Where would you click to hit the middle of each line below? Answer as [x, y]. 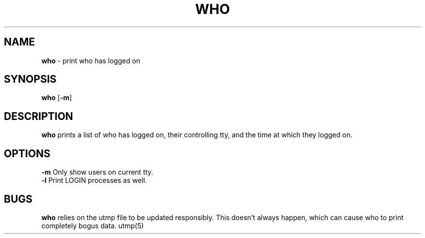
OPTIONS [27, 153]
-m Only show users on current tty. [97, 172]
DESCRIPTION [39, 116]
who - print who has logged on [91, 60]
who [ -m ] [57, 98]
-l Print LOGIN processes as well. [94, 180]
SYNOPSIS [30, 79]
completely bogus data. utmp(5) [93, 225]
